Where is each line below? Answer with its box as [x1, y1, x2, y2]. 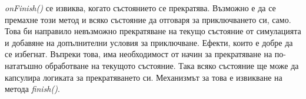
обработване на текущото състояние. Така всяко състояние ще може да [45, 59, 299, 71]
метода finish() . [5, 82, 60, 95]
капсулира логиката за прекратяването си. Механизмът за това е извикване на [5, 71, 282, 83]
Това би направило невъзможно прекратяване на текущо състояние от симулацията [5, 25, 301, 37]
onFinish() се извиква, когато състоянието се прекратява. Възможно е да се [5, 2, 276, 14]
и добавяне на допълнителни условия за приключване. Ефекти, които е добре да [5, 36, 293, 48]
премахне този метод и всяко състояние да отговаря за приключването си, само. [5, 13, 291, 25]
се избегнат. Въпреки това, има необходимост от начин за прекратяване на [5, 48, 272, 60]
